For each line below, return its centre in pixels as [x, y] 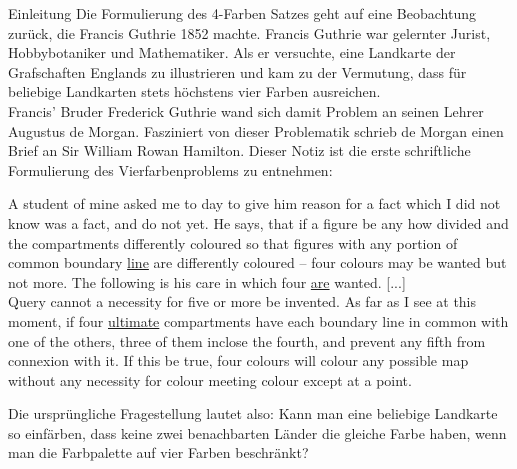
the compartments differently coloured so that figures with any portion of [233, 242]
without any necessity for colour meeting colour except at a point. [210, 379]
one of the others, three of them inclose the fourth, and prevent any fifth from [247, 340]
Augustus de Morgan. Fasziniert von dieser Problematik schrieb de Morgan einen [256, 130]
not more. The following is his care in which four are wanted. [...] [207, 281]
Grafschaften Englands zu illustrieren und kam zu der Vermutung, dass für [237, 71]
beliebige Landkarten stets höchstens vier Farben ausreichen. [194, 91]
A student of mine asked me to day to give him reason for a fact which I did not [254, 203]
